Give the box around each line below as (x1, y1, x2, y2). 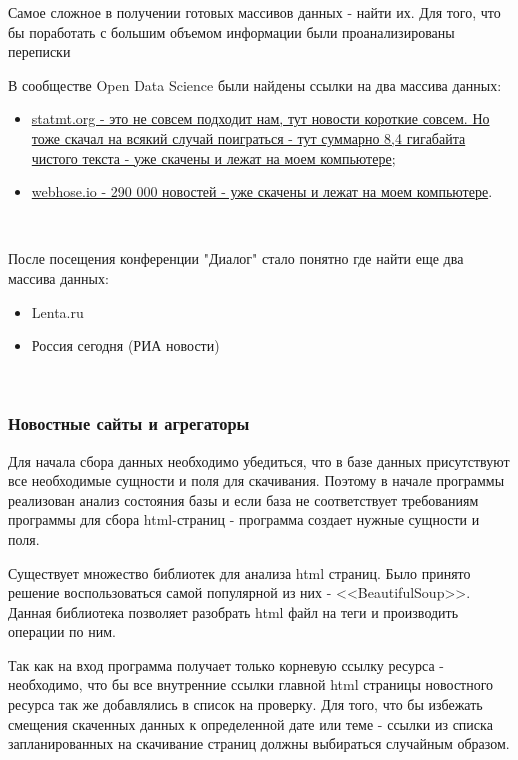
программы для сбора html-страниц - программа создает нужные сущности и (8, 509, 480, 530)
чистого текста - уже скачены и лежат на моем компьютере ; (31, 147, 396, 168)
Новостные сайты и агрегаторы (8, 411, 250, 436)
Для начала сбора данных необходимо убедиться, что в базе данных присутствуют (8, 450, 510, 471)
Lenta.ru (31, 301, 84, 322)
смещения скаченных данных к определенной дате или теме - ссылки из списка (8, 713, 493, 734)
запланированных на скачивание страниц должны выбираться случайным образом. (8, 733, 510, 754)
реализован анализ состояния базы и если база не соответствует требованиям (8, 489, 479, 510)
